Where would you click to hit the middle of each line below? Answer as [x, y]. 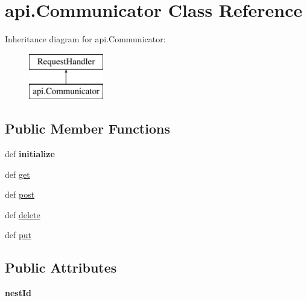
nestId [18, 293]
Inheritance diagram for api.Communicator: [85, 39]
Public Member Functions [87, 128]
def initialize [30, 154]
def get [17, 174]
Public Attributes [61, 267]
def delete [23, 214]
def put [18, 235]
